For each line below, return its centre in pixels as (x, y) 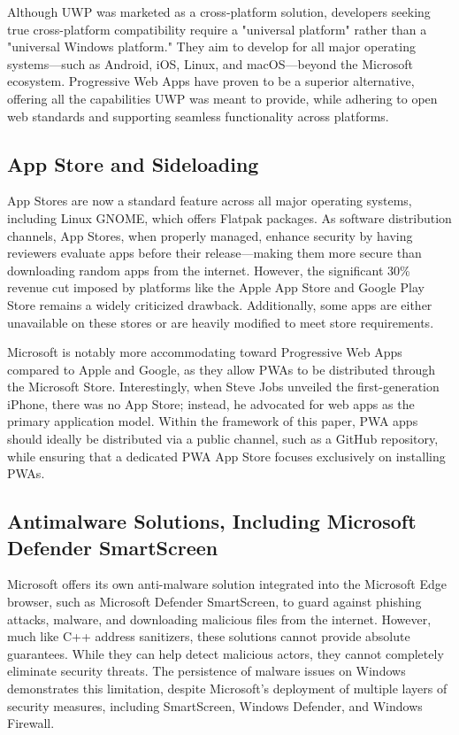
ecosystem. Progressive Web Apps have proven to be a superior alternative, (211, 81)
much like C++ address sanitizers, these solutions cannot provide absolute (209, 636)
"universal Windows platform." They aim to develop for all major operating (211, 46)
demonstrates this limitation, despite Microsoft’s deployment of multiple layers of (227, 689)
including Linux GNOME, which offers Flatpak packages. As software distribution (229, 217)
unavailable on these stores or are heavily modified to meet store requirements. (221, 322)
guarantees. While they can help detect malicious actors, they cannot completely (226, 653)
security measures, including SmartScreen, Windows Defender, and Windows (215, 705)
